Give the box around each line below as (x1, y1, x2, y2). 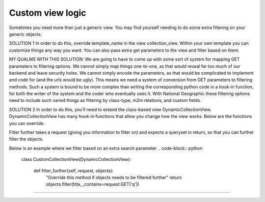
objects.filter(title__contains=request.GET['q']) (46, 181, 139, 187)
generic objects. (9, 31, 42, 37)
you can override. (9, 120, 45, 126)
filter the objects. (9, 136, 44, 142)
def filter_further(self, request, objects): (33, 168, 114, 173)
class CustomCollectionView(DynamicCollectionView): (21, 156, 131, 162)
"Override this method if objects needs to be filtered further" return (46, 174, 182, 180)
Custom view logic (9, 7, 86, 18)
